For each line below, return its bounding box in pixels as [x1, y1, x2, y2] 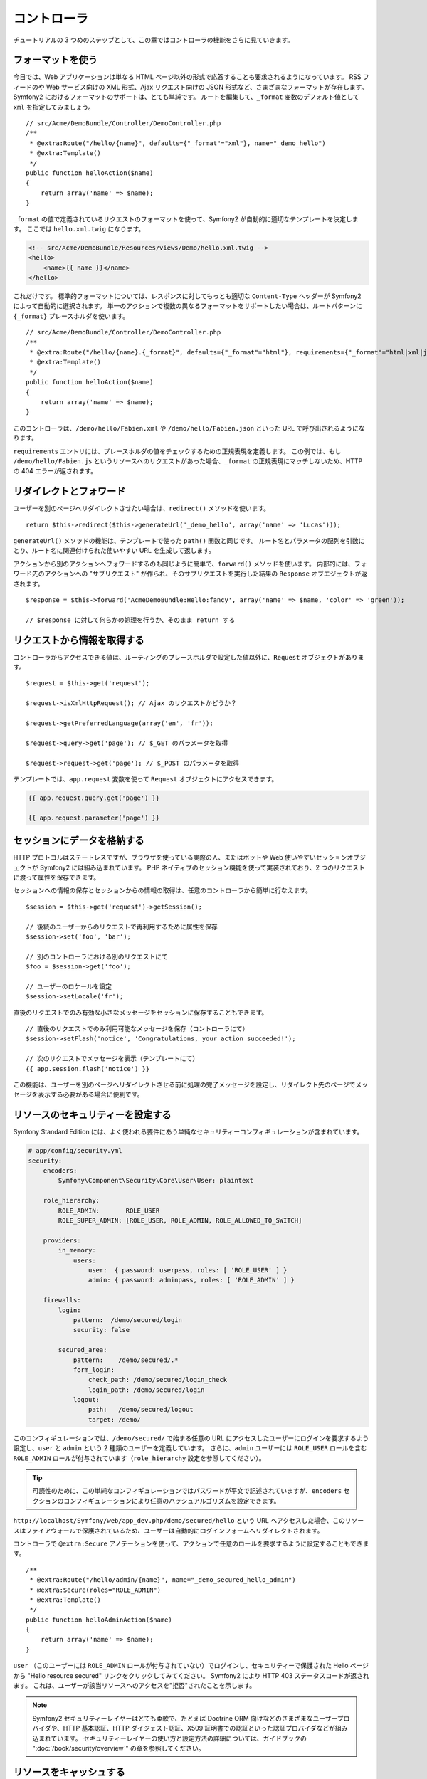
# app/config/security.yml [28, 1146, 122, 1155]
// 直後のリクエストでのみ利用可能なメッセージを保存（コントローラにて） [26, 1025, 249, 1033]
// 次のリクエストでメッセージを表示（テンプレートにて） [26, 1055, 199, 1063]
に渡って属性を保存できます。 [13, 872, 100, 882]
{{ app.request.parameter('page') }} [28, 813, 160, 822]
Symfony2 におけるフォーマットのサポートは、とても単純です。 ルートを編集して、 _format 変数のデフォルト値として [13, 93, 359, 101]
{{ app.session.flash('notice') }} [26, 1065, 150, 1072]
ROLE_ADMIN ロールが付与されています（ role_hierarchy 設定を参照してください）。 [13, 1454, 265, 1462]
